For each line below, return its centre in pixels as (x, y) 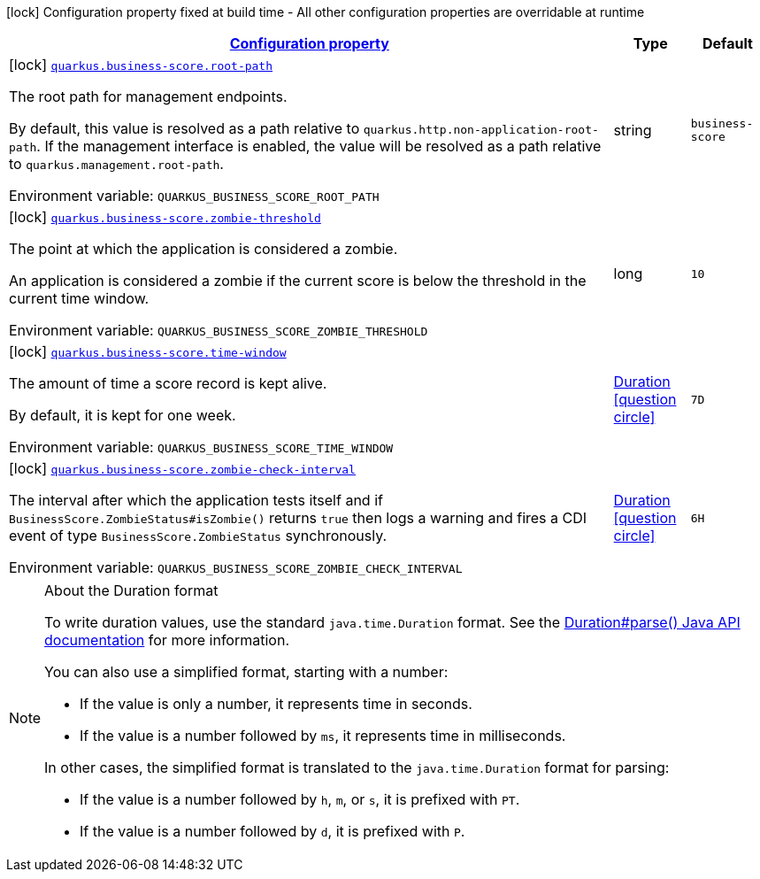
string (633, 130)
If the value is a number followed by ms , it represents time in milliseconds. (323, 736)
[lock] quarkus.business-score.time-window (148, 351)
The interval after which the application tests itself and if (196, 500)
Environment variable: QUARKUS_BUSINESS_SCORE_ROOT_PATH (194, 196)
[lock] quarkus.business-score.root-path (141, 65)
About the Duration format (131, 590)
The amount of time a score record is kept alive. (168, 383)
